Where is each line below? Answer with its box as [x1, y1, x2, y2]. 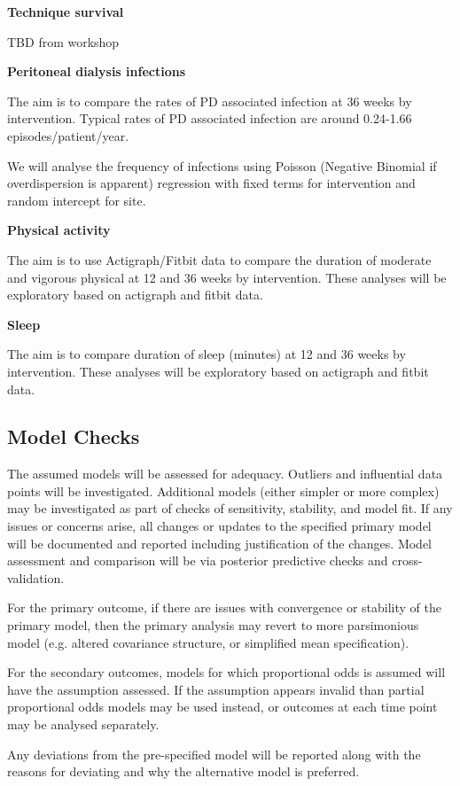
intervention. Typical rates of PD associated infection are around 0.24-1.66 [7, 109, 412, 128]
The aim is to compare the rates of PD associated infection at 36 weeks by [7, 91, 412, 110]
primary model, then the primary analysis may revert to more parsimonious [7, 616, 419, 634]
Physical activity [7, 221, 111, 239]
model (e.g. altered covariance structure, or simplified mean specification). [7, 633, 409, 651]
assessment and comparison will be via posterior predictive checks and [7, 551, 388, 570]
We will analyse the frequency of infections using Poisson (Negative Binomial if [7, 156, 437, 175]
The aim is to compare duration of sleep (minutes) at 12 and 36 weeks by [7, 345, 406, 363]
